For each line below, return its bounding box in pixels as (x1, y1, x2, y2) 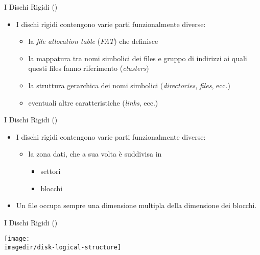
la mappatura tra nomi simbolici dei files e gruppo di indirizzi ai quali (28, 53, 247, 63)
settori (40, 165, 61, 176)
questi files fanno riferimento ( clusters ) (28, 63, 149, 73)
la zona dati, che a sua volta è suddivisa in (28, 148, 162, 159)
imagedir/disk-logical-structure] (4, 243, 122, 251)
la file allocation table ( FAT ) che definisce (28, 36, 158, 46)
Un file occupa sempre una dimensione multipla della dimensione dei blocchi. (16, 200, 257, 211)
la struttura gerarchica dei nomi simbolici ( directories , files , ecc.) (28, 80, 230, 90)
